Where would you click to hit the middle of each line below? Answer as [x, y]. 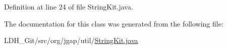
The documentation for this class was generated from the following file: [114, 23]
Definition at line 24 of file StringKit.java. [69, 6]
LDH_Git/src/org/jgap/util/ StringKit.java [71, 40]
